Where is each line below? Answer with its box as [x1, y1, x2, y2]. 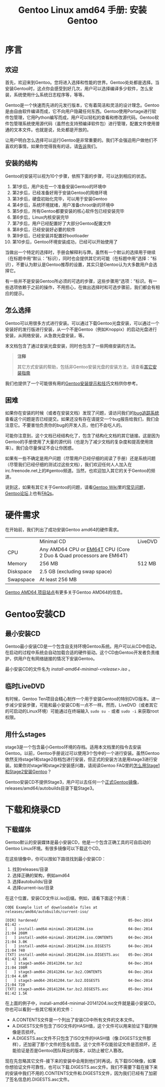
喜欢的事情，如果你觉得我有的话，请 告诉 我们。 [5, 143, 100, 149]
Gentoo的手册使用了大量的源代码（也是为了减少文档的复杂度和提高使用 [5, 439, 149, 445]
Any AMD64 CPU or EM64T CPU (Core [39, 546, 130, 553]
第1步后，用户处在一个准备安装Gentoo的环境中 [12, 183, 107, 189]
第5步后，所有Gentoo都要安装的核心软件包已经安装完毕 [12, 208, 125, 214]
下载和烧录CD [5, 804, 61, 816]
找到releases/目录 [12, 866, 49, 872]
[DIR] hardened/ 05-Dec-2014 [5, 918, 153, 923]
